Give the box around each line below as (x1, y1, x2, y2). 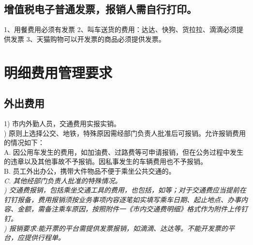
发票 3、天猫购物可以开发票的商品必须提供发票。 (10, 33, 165, 44)
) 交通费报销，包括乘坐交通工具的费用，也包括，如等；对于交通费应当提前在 (4, 185, 246, 195)
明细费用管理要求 (4, 62, 113, 82)
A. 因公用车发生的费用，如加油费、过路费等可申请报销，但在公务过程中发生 (4, 147, 244, 157)
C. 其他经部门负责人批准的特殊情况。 (4, 175, 122, 185)
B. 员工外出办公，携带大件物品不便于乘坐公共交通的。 (4, 165, 176, 176)
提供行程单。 (24, 232, 65, 243)
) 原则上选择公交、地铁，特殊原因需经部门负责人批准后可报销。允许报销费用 (4, 128, 246, 138)
